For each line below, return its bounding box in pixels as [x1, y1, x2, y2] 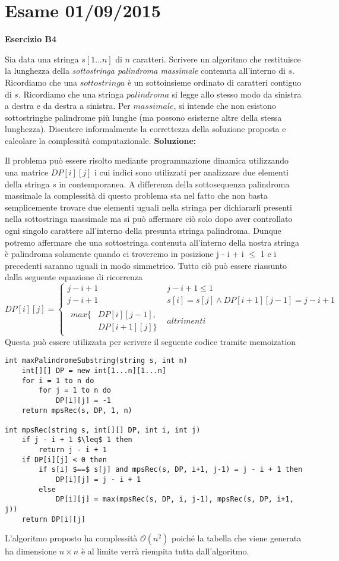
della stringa [5, 177, 50, 190]
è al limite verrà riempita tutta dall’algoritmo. [81, 545, 249, 557]
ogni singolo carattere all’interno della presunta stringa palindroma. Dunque [5, 224, 281, 237]
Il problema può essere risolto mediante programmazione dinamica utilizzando [5, 154, 289, 167]
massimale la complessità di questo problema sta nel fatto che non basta [5, 189, 268, 202]
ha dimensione [5, 545, 57, 557]
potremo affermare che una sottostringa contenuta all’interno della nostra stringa [5, 236, 300, 248]
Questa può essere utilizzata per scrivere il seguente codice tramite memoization [5, 335, 296, 347]
